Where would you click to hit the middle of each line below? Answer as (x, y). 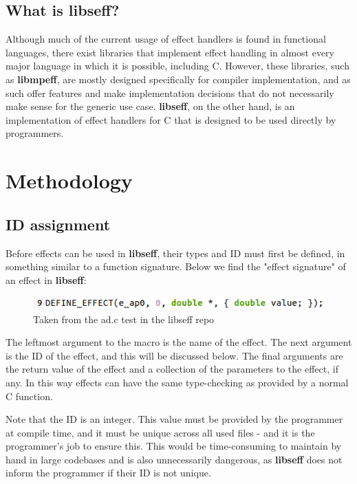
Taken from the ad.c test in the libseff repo (124, 319)
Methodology (69, 180)
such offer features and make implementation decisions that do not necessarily (170, 92)
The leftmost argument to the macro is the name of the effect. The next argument (179, 342)
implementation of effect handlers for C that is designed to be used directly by (171, 119)
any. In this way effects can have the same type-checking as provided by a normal (177, 382)
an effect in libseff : (46, 279)
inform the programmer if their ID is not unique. (108, 473)
